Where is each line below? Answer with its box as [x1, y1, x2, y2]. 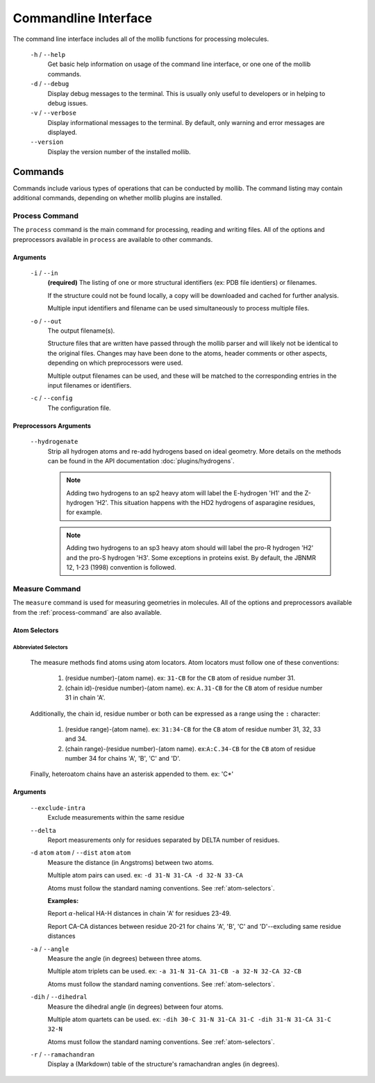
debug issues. [47, 99, 88, 107]
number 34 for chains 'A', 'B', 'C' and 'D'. [65, 754, 181, 763]
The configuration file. [47, 404, 111, 412]
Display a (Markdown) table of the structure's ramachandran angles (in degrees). [47, 1060, 280, 1068]
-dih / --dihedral [30, 993, 87, 1001]
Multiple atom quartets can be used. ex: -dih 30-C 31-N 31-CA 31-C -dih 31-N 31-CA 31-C [47, 1015, 331, 1023]
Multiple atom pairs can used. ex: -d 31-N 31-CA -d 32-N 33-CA [47, 871, 243, 879]
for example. [66, 508, 103, 517]
